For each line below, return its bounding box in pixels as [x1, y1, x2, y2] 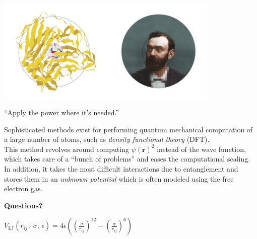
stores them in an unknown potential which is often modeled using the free [4, 173, 234, 184]
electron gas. [4, 183, 43, 194]
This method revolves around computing [4, 143, 129, 154]
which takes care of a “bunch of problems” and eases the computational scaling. [4, 153, 250, 164]
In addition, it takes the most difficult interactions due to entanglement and [4, 164, 238, 174]
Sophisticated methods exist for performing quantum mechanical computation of [4, 124, 253, 134]
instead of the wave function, [157, 143, 246, 154]
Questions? [4, 200, 43, 210]
